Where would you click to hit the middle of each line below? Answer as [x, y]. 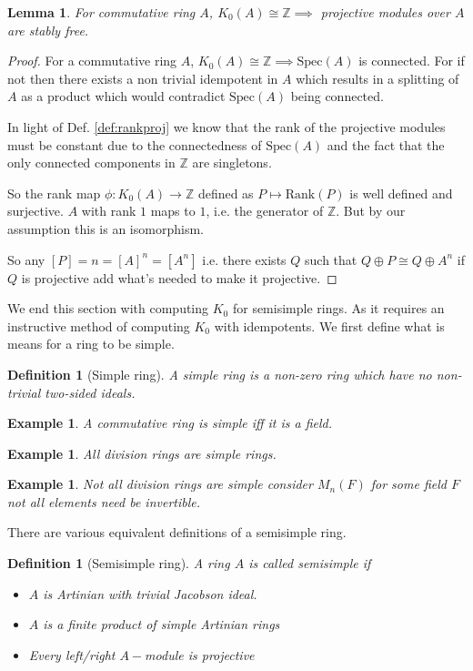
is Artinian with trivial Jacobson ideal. [150, 593]
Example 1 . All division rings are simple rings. [142, 453]
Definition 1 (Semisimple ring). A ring [119, 563]
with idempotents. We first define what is [329, 325]
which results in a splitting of [377, 78]
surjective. [35, 211]
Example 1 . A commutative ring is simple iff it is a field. [170, 423]
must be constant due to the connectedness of [135, 144]
